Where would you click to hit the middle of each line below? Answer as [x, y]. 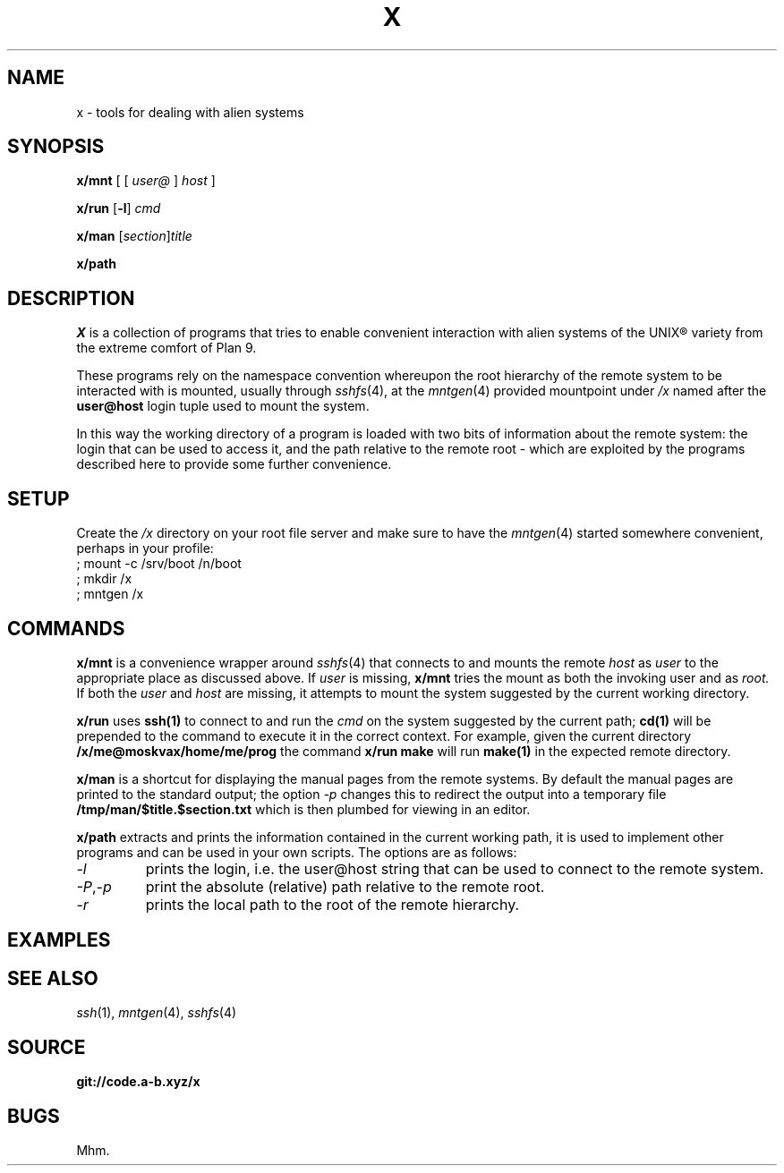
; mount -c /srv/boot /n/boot [159, 564]
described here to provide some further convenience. [234, 464]
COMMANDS [66, 628]
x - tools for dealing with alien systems [190, 112]
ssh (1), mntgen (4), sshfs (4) [157, 1013]
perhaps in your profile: [145, 548]
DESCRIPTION [71, 298]
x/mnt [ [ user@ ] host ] [146, 181]
